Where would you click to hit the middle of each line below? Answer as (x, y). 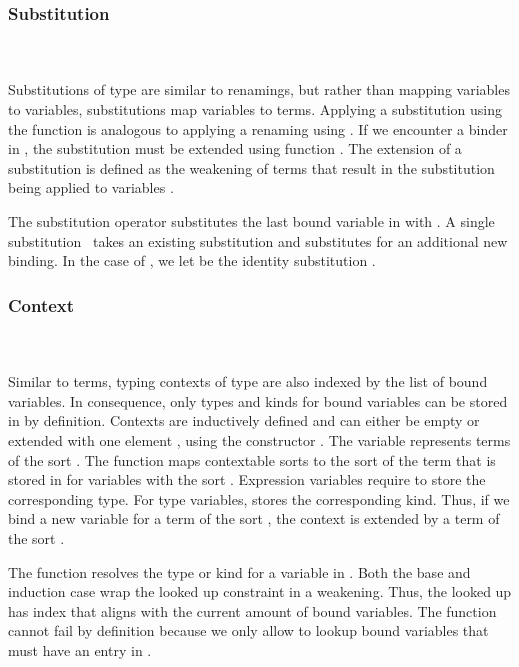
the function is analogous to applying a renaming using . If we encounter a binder (258, 128)
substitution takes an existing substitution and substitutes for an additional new (258, 240)
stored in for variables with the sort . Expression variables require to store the (247, 479)
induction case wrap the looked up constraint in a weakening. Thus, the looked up (260, 591)
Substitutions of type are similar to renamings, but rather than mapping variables (259, 89)
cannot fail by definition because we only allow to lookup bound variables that (248, 630)
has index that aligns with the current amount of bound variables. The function (252, 610)
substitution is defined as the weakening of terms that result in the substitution (251, 167)
